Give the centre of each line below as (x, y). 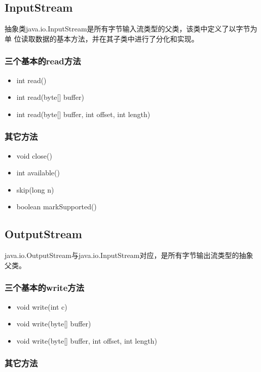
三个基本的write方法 (45, 288)
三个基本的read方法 (43, 61)
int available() (38, 173)
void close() (34, 155)
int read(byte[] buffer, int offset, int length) (83, 114)
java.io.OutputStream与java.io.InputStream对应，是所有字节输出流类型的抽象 (129, 255)
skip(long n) (35, 189)
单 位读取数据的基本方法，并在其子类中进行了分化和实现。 (102, 38)
